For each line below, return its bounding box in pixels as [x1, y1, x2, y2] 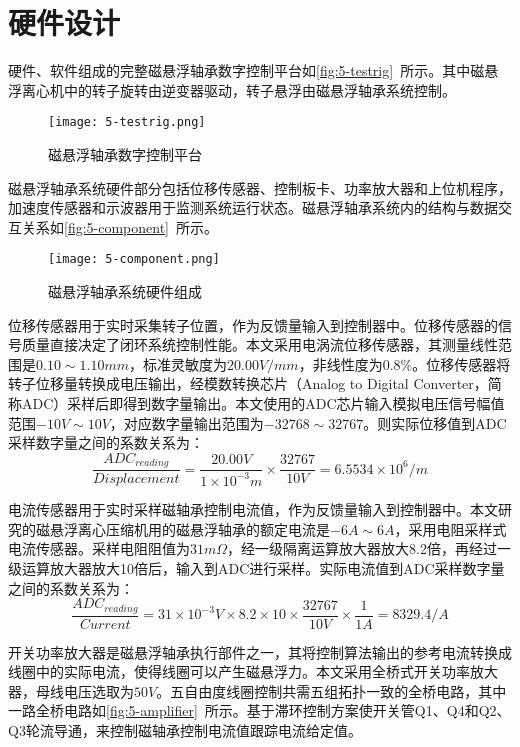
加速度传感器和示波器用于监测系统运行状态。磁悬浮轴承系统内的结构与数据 [8, 197, 498, 218]
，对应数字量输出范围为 [109, 412, 264, 433]
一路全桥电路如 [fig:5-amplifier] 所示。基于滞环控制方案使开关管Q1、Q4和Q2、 [8, 700, 511, 721]
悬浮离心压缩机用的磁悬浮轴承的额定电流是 [49, 518, 330, 539]
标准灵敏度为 [142, 353, 227, 374]
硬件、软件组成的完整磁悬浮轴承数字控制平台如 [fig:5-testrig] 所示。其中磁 [8, 60, 485, 81]
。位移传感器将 [412, 353, 511, 374]
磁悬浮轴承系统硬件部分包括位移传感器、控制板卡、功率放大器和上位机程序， [8, 177, 512, 198]
